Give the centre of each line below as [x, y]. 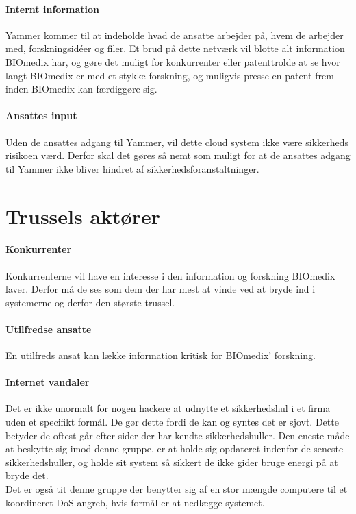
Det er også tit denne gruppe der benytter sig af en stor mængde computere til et [177, 489]
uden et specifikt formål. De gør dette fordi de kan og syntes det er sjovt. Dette [172, 422]
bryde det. [27, 475]
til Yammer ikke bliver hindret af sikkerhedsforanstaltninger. [132, 168]
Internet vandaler [48, 382]
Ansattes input [41, 115]
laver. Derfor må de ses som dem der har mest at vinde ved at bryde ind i [161, 289]
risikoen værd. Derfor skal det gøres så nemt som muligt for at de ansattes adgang [178, 155]
